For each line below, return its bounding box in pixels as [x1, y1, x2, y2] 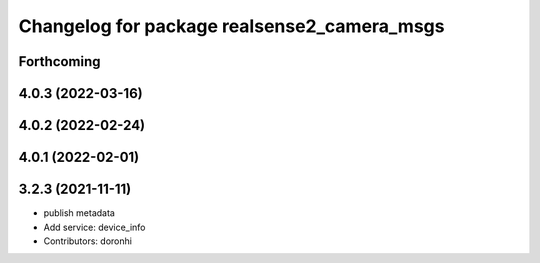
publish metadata [43, 207, 115, 219]
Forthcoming [18, 53, 101, 70]
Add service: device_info [43, 221, 146, 233]
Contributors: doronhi [43, 235, 132, 247]
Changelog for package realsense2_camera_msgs [18, 15, 445, 37]
